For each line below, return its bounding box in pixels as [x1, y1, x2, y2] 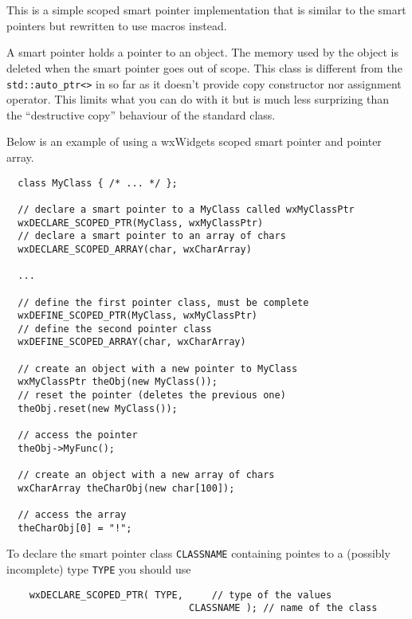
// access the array [18, 509, 127, 520]
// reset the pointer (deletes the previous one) [18, 390, 286, 402]
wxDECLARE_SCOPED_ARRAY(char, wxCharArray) [18, 243, 252, 255]
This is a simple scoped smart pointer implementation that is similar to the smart [6, 2, 406, 18]
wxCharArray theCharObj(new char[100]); [18, 482, 235, 494]
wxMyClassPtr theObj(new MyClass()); [18, 376, 218, 388]
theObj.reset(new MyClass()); [18, 402, 178, 414]
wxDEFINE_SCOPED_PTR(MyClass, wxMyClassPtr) [18, 310, 257, 322]
